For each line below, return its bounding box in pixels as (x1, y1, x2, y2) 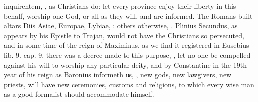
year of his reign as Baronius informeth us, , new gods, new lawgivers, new (4, 69, 232, 80)
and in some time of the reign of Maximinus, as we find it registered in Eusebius (4, 40, 249, 50)
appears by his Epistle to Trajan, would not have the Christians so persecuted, (4, 30, 244, 40)
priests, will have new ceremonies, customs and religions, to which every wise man (4, 79, 254, 89)
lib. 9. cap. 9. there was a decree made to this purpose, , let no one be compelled (4, 49, 251, 60)
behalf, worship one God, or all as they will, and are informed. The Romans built (4, 10, 253, 21)
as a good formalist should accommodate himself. (4, 89, 154, 99)
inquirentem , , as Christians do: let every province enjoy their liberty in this (4, 1, 236, 11)
